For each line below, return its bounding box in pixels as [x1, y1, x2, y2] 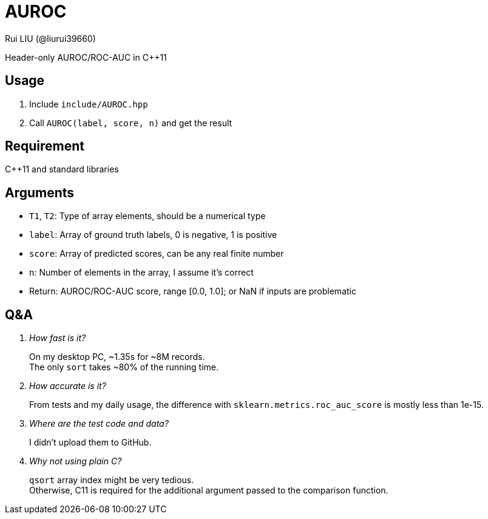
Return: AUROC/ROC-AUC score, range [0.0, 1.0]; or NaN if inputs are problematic [29, 286, 356, 297]
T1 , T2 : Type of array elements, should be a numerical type [29, 211, 266, 222]
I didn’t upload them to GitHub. [29, 437, 152, 448]
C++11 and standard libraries [5, 164, 119, 175]
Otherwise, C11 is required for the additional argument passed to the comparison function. [29, 485, 388, 496]
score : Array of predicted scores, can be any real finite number [29, 248, 284, 259]
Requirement [5, 138, 85, 154]
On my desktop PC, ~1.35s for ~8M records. [29, 351, 205, 362]
